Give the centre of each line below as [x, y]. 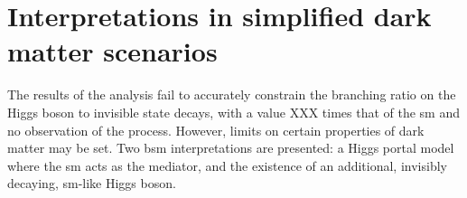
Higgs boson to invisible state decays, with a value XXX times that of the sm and [234, 112]
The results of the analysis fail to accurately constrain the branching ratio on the [232, 94]
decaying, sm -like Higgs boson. [92, 183]
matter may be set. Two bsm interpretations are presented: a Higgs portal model [231, 148]
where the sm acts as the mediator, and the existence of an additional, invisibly [227, 165]
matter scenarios [112, 51]
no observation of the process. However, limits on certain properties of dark [216, 130]
